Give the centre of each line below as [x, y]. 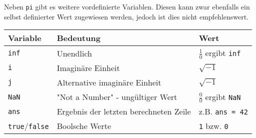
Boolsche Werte [84, 126]
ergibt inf [223, 53]
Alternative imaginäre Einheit [109, 82]
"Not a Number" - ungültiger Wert [117, 97]
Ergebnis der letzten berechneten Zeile [124, 111]
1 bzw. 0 [213, 126]
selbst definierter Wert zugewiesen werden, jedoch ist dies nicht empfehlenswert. [126, 16]
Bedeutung [78, 38]
